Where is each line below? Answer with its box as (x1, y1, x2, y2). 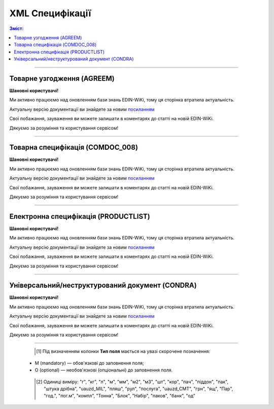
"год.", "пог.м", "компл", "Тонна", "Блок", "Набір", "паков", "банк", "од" (44, 393, 195, 399)
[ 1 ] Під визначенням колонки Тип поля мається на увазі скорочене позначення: (36, 348, 211, 355)
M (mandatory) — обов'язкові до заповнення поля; (35, 360, 144, 366)
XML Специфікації (9, 8, 91, 19)
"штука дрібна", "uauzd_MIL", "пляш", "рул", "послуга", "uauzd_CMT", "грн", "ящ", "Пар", (44, 386, 233, 392)
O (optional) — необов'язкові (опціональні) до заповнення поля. (35, 367, 173, 373)
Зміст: (9, 25, 24, 31)
